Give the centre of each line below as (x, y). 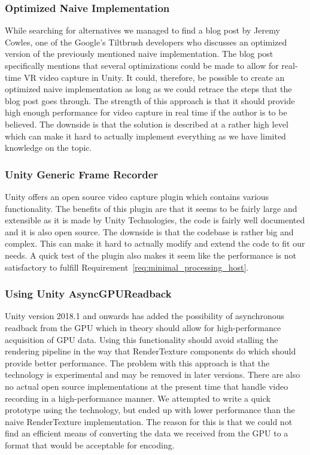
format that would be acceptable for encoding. (90, 445)
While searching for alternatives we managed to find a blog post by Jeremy (142, 30)
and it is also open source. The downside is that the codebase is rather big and (149, 231)
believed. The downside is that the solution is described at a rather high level (147, 124)
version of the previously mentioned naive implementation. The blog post (139, 54)
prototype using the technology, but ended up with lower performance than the (150, 410)
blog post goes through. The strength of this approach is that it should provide (150, 100)
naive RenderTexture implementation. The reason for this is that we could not (149, 421)
